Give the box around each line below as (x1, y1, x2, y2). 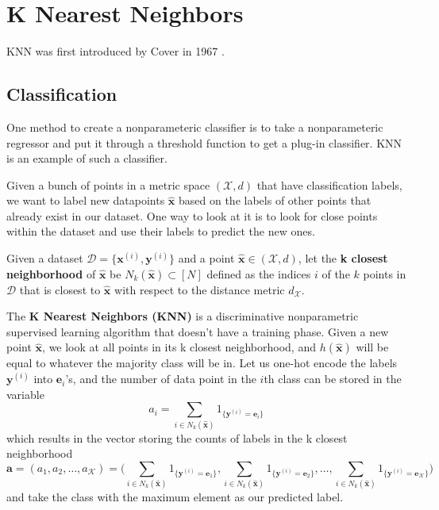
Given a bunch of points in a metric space (6, 176, 210, 193)
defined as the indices (206, 265, 311, 282)
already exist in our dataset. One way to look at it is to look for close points (6, 207, 378, 224)
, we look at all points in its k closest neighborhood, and (42, 339, 316, 355)
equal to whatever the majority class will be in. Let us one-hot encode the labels (6, 355, 398, 371)
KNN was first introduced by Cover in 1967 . (6, 43, 225, 59)
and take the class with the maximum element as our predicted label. (6, 489, 344, 505)
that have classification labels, (256, 176, 402, 193)
